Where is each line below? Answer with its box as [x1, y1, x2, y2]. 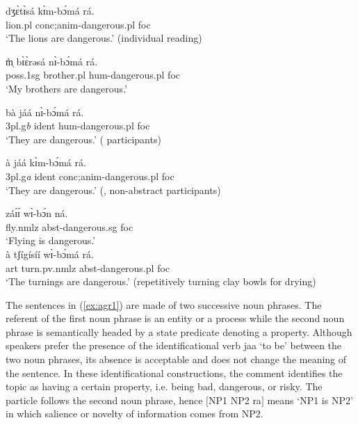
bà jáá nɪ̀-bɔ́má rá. [6, 104, 84, 119]
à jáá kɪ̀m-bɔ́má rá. [6, 155, 86, 170]
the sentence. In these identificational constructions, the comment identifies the [6, 365, 343, 380]
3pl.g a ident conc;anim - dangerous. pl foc [6, 168, 174, 183]
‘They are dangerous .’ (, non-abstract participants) [6, 182, 221, 197]
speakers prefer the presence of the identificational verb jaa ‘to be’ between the [6, 338, 342, 353]
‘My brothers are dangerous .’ [6, 81, 127, 95]
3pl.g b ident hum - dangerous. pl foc [6, 118, 150, 133]
